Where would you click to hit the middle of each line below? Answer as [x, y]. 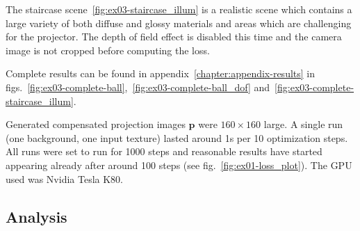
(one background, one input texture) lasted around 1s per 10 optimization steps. [177, 137]
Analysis [36, 216]
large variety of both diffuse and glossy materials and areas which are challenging [179, 23]
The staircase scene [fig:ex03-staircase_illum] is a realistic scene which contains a [179, 9]
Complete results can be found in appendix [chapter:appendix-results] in [160, 73]
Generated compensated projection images [96, 124]
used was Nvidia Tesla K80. [64, 178]
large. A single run [303, 124]
